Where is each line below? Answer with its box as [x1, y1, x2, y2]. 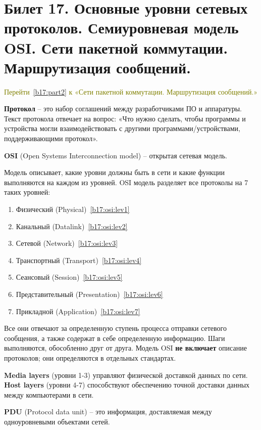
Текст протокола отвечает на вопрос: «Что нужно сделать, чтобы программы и [4, 113, 246, 123]
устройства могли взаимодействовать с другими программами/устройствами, [4, 123, 240, 134]
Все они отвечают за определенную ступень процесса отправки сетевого [4, 323, 227, 333]
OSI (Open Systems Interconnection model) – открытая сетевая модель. [4, 150, 227, 160]
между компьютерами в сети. [4, 389, 94, 400]
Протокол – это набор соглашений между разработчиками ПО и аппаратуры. [4, 103, 242, 114]
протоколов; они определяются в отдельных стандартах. [4, 352, 176, 363]
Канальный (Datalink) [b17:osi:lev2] [16, 221, 128, 231]
